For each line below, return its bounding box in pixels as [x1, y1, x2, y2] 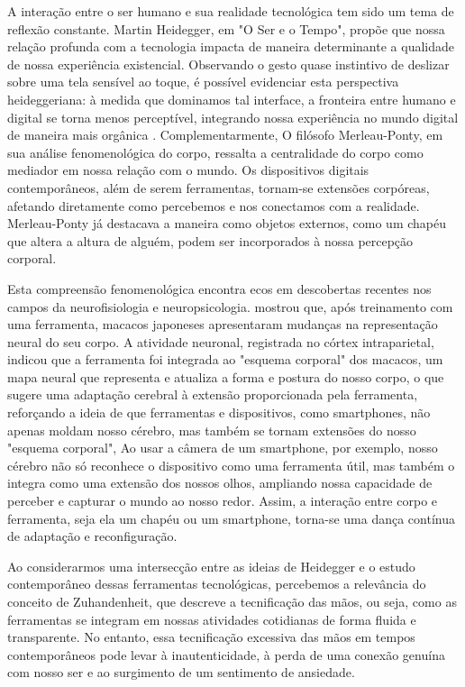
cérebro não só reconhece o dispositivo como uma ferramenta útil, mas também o [7, 455, 455, 474]
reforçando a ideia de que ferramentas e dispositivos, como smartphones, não [7, 403, 431, 422]
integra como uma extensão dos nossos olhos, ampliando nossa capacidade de [7, 473, 433, 492]
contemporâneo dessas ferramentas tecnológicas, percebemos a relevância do [7, 574, 426, 593]
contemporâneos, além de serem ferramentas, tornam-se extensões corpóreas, [7, 178, 430, 197]
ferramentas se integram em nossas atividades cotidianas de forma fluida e [7, 609, 416, 628]
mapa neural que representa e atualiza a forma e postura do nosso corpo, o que [7, 367, 444, 386]
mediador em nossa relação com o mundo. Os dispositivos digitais [7, 160, 369, 179]
